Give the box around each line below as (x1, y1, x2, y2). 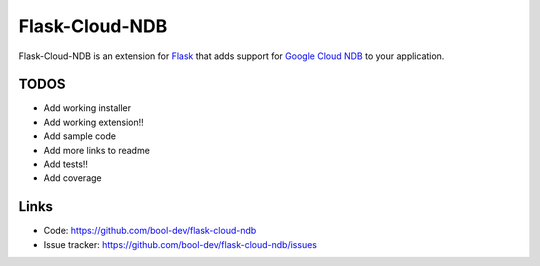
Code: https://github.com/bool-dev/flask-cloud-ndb (43, 225, 257, 237)
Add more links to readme (43, 144, 150, 156)
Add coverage (43, 172, 102, 184)
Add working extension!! (43, 116, 144, 128)
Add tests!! (43, 158, 89, 170)
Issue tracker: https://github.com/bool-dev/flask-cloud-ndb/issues (43, 238, 317, 250)
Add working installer (43, 102, 132, 114)
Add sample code (43, 130, 117, 142)
